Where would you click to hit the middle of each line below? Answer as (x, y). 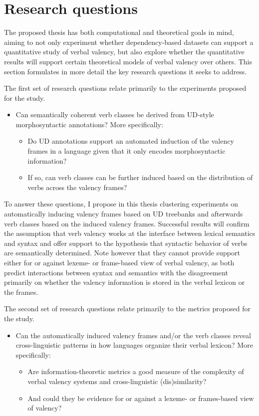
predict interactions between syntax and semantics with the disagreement (116, 272)
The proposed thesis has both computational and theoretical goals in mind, (119, 32)
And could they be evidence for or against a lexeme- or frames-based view (141, 398)
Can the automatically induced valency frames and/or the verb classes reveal (133, 335)
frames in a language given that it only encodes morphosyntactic (127, 151)
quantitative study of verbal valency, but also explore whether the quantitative (124, 52)
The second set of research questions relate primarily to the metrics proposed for (127, 309)
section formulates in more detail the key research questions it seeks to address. (126, 71)
